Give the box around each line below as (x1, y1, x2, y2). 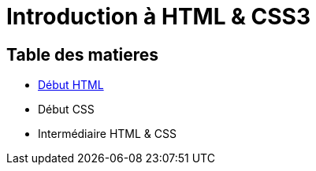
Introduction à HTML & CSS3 (6, 3, 311, 30)
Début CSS (38, 102, 95, 117)
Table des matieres (6, 44, 159, 65)
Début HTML (38, 78, 104, 92)
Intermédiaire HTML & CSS (38, 127, 177, 141)
